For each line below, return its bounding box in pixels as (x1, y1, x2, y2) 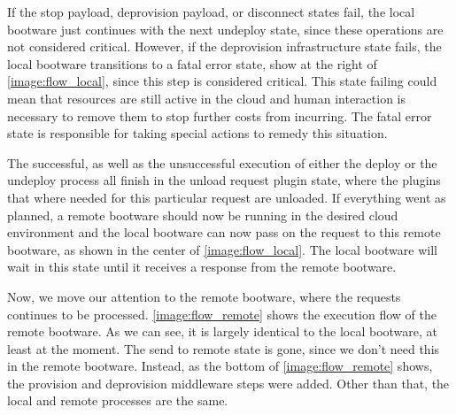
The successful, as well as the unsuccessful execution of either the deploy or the (7, 153, 437, 172)
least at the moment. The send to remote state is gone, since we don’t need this (7, 339, 440, 357)
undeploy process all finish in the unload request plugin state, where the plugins (7, 171, 441, 189)
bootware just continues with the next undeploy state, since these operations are (7, 19, 444, 38)
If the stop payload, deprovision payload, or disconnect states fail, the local (7, 3, 415, 20)
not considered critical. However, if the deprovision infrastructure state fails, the (7, 37, 442, 56)
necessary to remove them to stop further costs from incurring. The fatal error (7, 106, 432, 125)
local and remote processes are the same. (7, 391, 228, 410)
